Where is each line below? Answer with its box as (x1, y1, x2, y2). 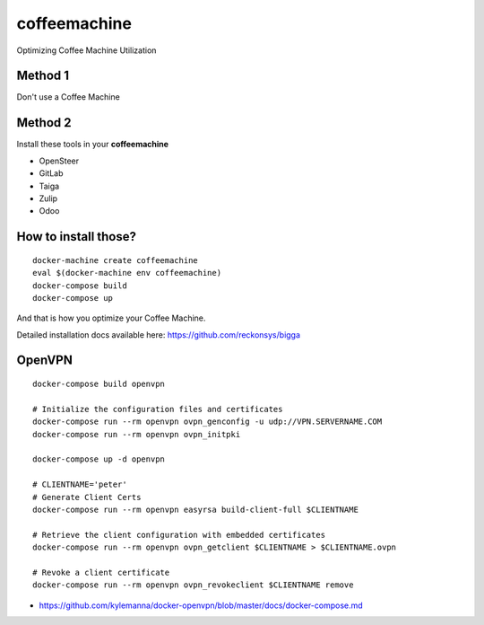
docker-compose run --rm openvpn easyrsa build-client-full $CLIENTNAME (32, 504, 359, 515)
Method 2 (16, 115, 72, 130)
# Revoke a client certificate (32, 567, 170, 577)
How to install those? (16, 229, 137, 244)
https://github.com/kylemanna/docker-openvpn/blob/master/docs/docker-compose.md (39, 600, 363, 611)
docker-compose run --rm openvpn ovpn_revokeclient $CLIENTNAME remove (32, 580, 354, 590)
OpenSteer (39, 155, 80, 166)
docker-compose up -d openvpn (32, 454, 166, 464)
